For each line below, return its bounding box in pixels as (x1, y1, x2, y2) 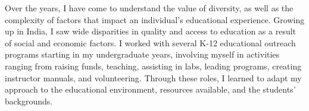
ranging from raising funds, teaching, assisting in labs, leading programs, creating (5, 59, 302, 72)
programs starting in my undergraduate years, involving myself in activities (5, 48, 280, 61)
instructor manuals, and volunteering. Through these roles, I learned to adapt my (5, 71, 302, 84)
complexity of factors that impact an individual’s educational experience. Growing (5, 13, 305, 26)
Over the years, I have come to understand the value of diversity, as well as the (5, 2, 294, 14)
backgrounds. (5, 94, 53, 107)
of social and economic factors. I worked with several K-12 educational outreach (5, 36, 296, 49)
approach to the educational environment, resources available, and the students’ (5, 83, 296, 96)
